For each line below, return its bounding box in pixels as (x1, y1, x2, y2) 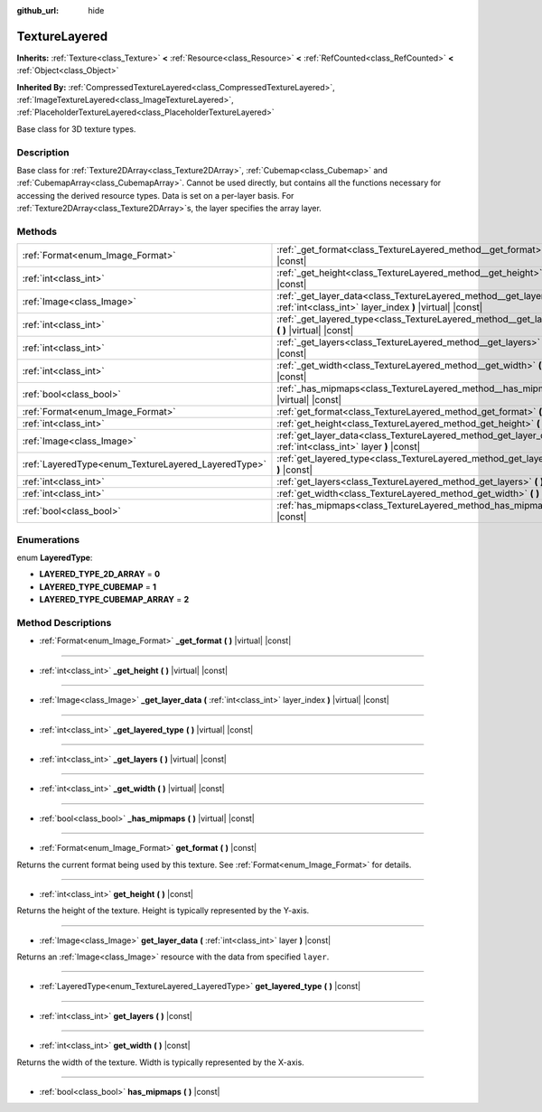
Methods (16, 225, 58, 238)
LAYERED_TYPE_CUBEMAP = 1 (39, 581, 157, 592)
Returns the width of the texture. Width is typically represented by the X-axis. (16, 1057, 304, 1068)
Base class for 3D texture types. (16, 123, 136, 135)
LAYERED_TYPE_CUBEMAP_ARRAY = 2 (39, 594, 190, 605)
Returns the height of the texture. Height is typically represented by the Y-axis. (16, 905, 310, 916)
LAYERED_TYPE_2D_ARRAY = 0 (39, 569, 161, 580)
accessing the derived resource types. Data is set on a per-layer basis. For (16, 190, 294, 201)
